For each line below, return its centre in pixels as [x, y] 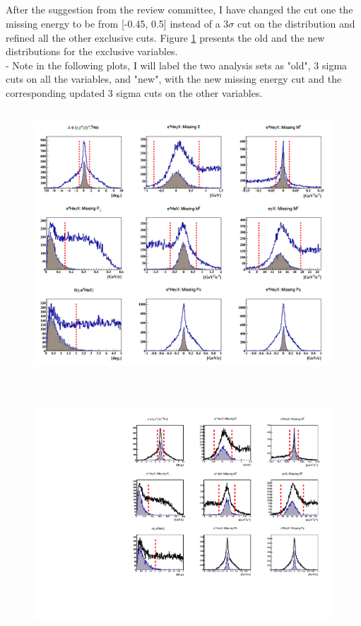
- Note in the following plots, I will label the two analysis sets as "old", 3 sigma [177, 65]
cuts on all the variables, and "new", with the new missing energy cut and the [174, 79]
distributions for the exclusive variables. [92, 51]
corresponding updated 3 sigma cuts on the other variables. [134, 92]
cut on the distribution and [296, 23]
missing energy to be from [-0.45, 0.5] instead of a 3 [117, 23]
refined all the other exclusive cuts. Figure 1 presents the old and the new [165, 37]
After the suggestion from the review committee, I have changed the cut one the [179, 10]
